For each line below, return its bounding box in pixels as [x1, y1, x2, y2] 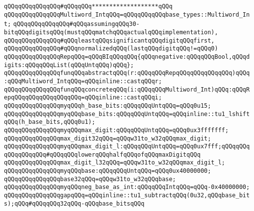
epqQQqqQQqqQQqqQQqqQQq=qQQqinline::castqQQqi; [4, 94, 162, 101]
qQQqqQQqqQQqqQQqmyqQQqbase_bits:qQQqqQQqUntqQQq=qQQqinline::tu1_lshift [4, 110, 250, 117]
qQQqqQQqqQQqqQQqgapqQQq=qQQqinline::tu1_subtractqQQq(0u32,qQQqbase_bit [4, 192, 250, 199]
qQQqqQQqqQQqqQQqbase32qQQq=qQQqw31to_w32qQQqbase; [4, 175, 176, 183]
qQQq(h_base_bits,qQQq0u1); [4, 118, 96, 126]
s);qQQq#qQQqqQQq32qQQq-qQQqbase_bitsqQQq [4, 200, 145, 207]
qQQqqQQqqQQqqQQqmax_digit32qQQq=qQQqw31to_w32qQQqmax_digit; [4, 135, 211, 142]
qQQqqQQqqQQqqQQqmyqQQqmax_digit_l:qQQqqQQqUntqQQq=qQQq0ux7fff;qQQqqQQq [4, 143, 250, 150]
